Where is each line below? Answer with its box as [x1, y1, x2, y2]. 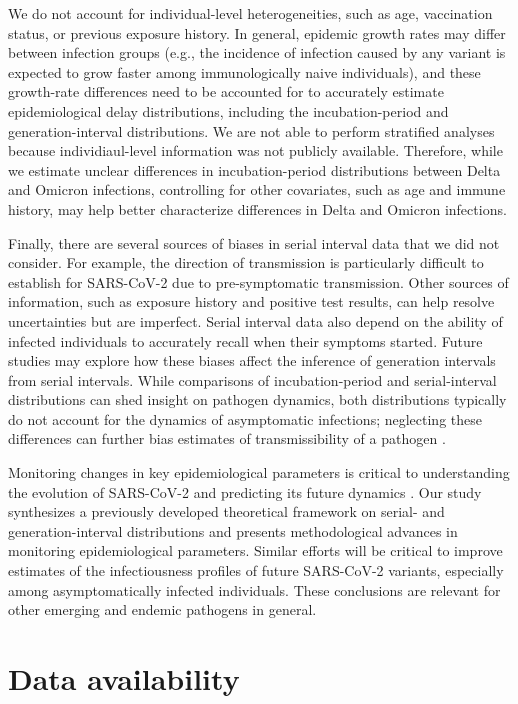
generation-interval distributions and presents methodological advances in [8, 520, 458, 541]
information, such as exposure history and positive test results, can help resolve [8, 291, 495, 312]
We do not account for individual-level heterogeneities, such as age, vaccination [8, 3, 493, 23]
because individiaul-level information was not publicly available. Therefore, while [8, 140, 503, 161]
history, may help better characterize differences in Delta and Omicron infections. [8, 198, 507, 219]
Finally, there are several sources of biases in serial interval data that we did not [8, 232, 500, 253]
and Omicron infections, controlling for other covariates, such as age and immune [8, 179, 506, 200]
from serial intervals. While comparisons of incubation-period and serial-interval [8, 369, 497, 390]
